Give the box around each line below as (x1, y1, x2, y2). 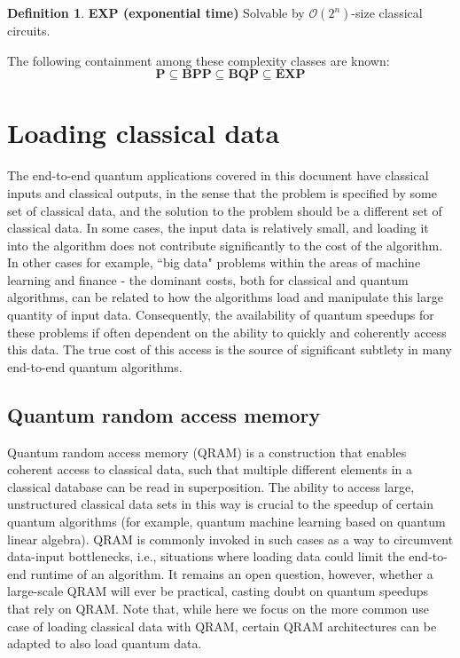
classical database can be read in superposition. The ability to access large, (7, 477, 415, 495)
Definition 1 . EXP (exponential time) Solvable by (7, 4, 305, 21)
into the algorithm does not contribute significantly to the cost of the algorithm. (7, 235, 443, 254)
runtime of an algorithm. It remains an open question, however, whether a (30, 564, 433, 583)
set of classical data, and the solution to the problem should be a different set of (7, 201, 442, 219)
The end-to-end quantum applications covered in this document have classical (7, 166, 429, 185)
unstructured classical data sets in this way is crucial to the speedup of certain (7, 495, 434, 513)
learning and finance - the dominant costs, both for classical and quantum (7, 270, 409, 289)
